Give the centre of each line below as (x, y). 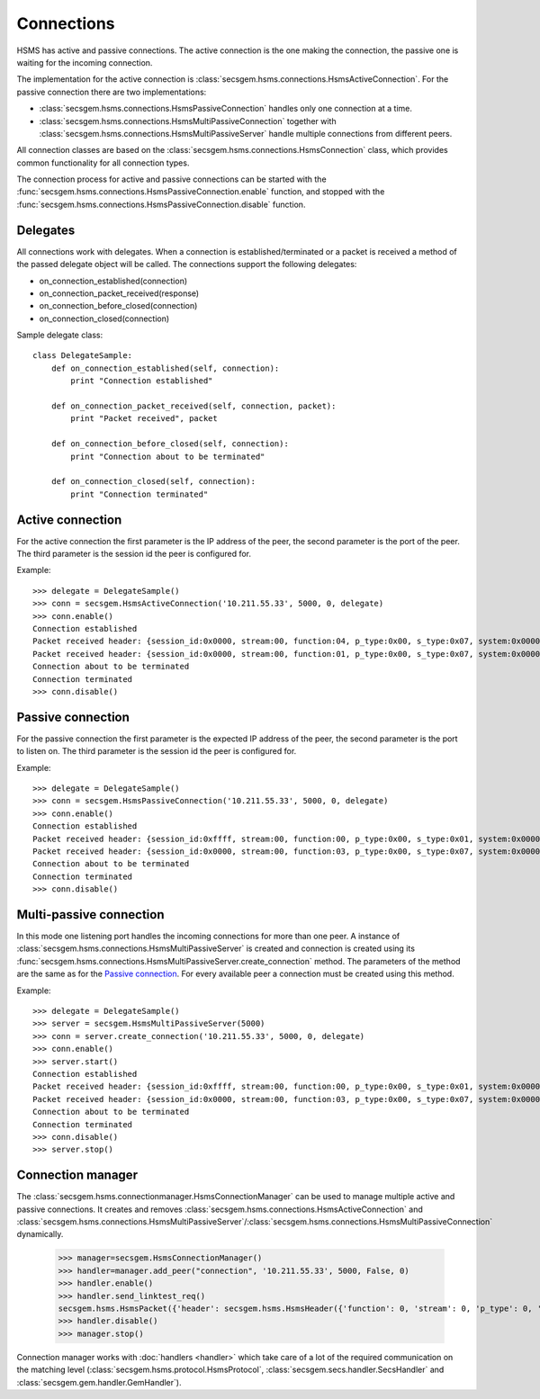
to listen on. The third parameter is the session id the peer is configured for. (157, 751)
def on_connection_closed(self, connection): (153, 482)
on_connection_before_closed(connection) (118, 306)
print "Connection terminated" (139, 494)
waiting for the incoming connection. (85, 62)
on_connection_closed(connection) (104, 318)
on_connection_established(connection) (113, 281)
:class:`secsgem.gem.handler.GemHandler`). (99, 1382)
